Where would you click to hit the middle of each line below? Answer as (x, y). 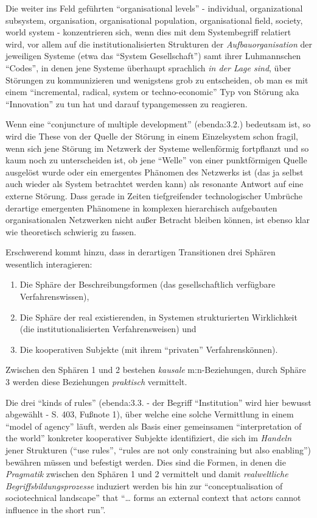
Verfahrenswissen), (54, 296)
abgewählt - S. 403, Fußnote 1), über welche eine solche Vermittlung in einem (150, 414)
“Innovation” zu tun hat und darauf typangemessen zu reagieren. (127, 103)
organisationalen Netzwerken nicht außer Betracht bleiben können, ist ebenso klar (158, 220)
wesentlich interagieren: (49, 264)
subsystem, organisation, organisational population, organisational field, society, (154, 20)
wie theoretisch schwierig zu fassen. (71, 231)
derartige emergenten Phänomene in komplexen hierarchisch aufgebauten (141, 208)
